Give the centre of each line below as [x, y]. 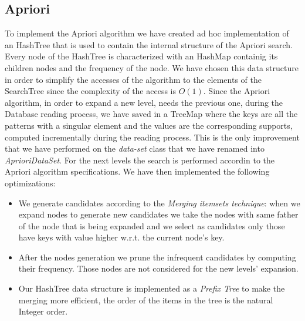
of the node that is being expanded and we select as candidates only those [152, 225]
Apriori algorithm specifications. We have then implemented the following [137, 171]
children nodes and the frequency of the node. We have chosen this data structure [152, 67]
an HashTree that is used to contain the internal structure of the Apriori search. [149, 44]
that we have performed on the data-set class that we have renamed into [135, 148]
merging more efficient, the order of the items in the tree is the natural [146, 300]
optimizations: [30, 183]
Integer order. [43, 311]
